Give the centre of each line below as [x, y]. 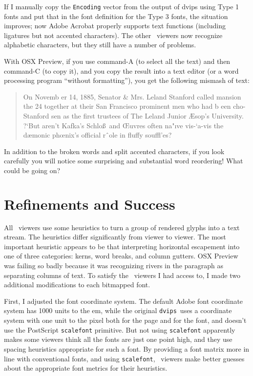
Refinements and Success [90, 204]
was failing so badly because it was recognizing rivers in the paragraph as [114, 266]
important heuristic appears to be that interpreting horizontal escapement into [122, 246]
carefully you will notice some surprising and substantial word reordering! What [124, 161]
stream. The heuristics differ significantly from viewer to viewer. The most [115, 237]
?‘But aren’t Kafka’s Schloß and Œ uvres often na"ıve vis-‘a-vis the [123, 125]
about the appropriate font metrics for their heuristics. [86, 368]
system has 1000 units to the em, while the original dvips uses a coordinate [118, 310]
